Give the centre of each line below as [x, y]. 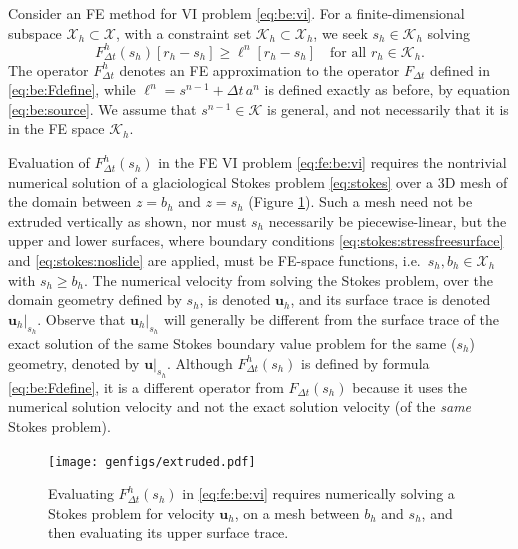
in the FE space [56, 128]
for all [348, 52]
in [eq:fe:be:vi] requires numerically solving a [318, 493]
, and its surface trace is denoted [390, 299]
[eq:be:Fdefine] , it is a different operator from [146, 386]
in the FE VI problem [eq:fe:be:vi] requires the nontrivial [332, 162]
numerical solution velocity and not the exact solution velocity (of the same [240, 406]
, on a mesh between [297, 512]
